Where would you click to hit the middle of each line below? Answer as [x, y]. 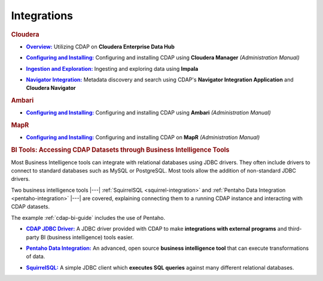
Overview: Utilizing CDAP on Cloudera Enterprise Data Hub [100, 46]
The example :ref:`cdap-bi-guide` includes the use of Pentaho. [88, 217]
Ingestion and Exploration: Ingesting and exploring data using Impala [112, 68]
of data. [36, 256]
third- [295, 229]
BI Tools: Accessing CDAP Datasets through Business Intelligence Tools [120, 150]
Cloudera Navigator [51, 88]
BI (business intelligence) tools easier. [87, 237]
